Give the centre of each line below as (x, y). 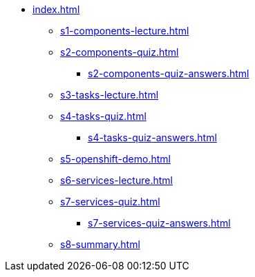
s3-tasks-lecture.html (110, 95)
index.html (56, 9)
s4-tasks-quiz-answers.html (152, 137)
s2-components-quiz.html (120, 52)
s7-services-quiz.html (110, 202)
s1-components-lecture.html (125, 31)
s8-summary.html (100, 244)
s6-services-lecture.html (116, 180)
